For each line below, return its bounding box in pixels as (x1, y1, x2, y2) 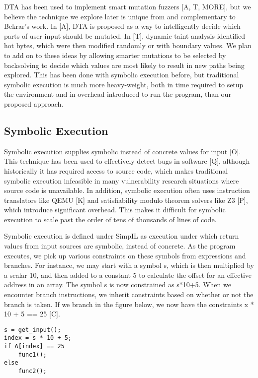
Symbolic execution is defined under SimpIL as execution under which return (4, 231, 239, 241)
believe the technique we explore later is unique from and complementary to (4, 11, 236, 21)
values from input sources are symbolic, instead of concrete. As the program (4, 241, 236, 251)
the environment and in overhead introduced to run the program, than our (4, 89, 231, 99)
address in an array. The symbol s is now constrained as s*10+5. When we (4, 279, 231, 290)
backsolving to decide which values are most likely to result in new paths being (4, 60, 245, 70)
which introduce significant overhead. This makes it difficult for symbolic (4, 204, 226, 215)
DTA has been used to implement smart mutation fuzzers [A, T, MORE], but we (4, 1, 251, 11)
